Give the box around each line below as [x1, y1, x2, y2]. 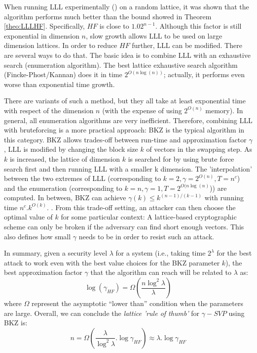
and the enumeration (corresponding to [4, 182, 122, 193]
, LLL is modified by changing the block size [4, 144, 138, 154]
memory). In [205, 105, 243, 115]
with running [204, 192, 244, 203]
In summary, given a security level [4, 248, 108, 258]
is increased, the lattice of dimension [9, 153, 120, 164]
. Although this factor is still [155, 21, 242, 31]
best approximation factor [4, 267, 82, 277]
